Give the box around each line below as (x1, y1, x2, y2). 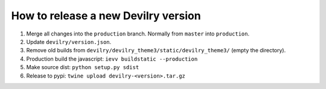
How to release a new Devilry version (11, 9, 202, 22)
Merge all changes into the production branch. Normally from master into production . (26, 30, 250, 37)
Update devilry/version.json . (26, 38, 112, 45)
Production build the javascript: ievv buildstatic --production (26, 55, 198, 63)
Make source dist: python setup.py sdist (26, 64, 139, 71)
